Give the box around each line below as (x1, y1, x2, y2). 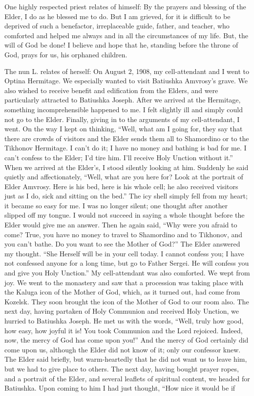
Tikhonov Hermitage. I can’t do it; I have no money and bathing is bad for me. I (4, 143, 247, 153)
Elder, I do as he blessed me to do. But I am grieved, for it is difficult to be (4, 11, 231, 21)
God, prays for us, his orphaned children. (4, 49, 127, 59)
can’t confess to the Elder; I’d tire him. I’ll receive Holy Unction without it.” (4, 152, 233, 162)
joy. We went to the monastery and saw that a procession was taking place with (4, 277, 244, 287)
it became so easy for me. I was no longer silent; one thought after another (4, 200, 228, 210)
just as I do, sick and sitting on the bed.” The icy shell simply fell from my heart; (4, 191, 248, 201)
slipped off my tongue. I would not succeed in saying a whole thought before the (4, 210, 245, 220)
